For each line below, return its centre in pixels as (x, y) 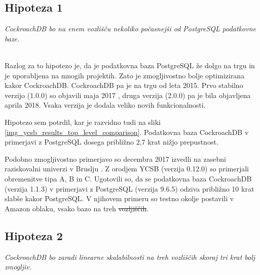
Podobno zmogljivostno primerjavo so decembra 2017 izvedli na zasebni (115, 158)
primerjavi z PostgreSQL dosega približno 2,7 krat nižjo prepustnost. (112, 142)
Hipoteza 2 (34, 235)
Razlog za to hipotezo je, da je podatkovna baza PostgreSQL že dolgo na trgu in (130, 65)
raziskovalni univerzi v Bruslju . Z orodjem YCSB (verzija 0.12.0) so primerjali (127, 169)
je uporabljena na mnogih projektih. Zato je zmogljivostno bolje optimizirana (125, 75)
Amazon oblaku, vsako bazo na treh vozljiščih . (77, 208)
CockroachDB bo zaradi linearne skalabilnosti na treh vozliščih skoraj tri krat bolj (130, 257)
